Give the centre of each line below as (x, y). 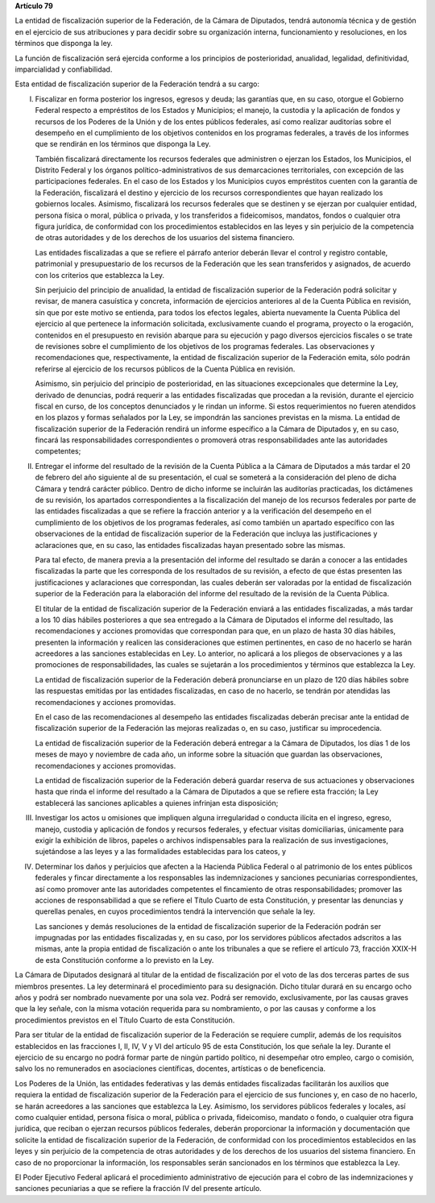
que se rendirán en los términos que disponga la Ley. (123, 144)
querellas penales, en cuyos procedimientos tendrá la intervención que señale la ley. (175, 911)
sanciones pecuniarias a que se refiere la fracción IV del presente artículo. (138, 1188)
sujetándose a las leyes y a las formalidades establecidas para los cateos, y (160, 852)
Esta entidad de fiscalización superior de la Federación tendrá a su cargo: (137, 84)
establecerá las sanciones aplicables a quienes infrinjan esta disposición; (157, 803)
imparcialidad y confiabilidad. (64, 69)
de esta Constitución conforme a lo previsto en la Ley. (124, 960)
